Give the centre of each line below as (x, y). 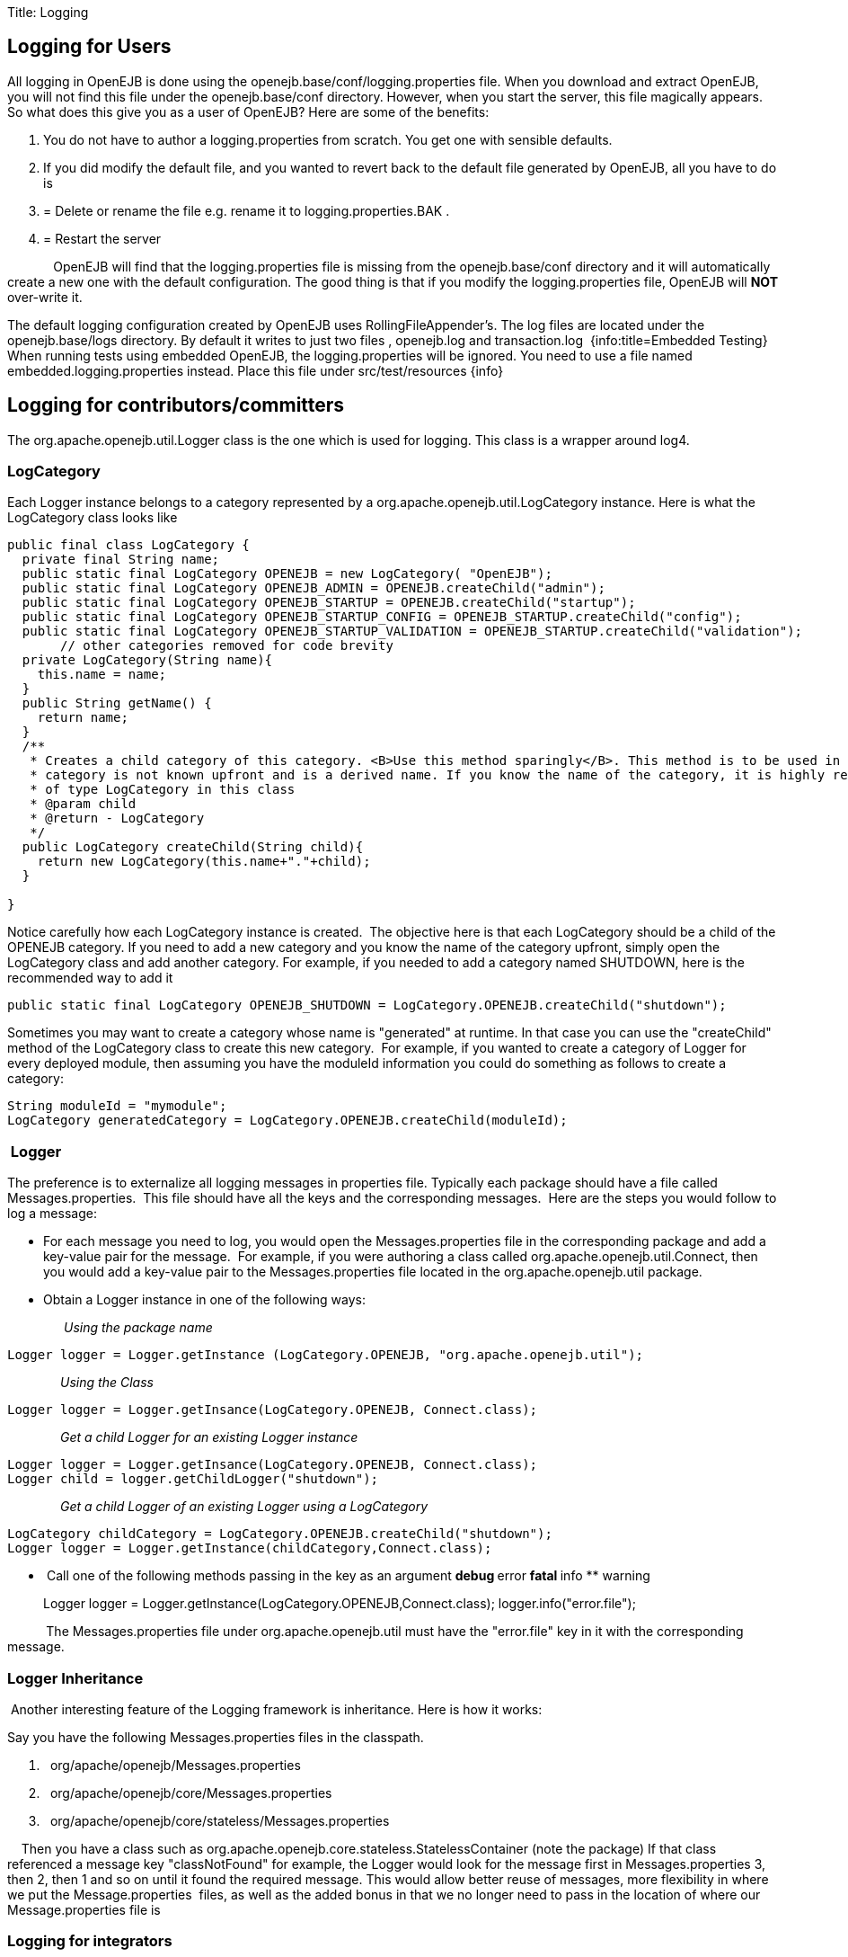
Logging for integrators (90, 1941)
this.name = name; (102, 675)
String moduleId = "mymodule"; (117, 1106)
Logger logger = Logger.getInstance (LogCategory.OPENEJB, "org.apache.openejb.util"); (326, 1355)
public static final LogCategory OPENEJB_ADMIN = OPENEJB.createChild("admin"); (314, 588)
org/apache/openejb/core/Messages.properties (191, 1792)
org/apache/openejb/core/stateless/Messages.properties (220, 1820)
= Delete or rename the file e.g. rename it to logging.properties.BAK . (247, 210)
